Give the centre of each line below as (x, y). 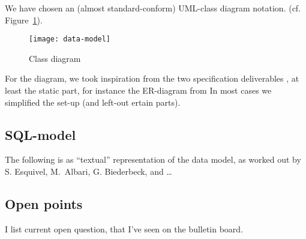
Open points (44, 204)
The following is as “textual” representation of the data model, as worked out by (153, 159)
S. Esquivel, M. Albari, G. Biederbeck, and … (88, 171)
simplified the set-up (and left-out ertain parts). (93, 102)
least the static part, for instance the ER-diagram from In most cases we (138, 90)
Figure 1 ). (24, 20)
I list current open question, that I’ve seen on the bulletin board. (124, 228)
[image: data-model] (70, 39)
